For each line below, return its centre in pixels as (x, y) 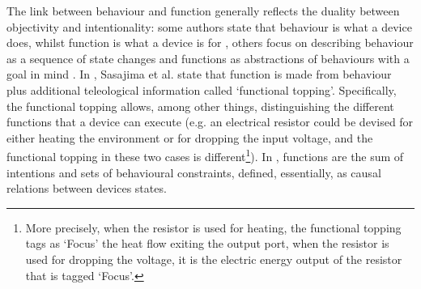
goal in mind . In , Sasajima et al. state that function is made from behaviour (199, 74)
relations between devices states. (87, 188)
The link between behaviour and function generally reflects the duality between (203, 11)
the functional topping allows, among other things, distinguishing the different (200, 106)
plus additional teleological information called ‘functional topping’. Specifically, (202, 89)
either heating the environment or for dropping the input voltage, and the (190, 137)
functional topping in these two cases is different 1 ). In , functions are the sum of (205, 155)
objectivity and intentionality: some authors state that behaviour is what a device (209, 26)
